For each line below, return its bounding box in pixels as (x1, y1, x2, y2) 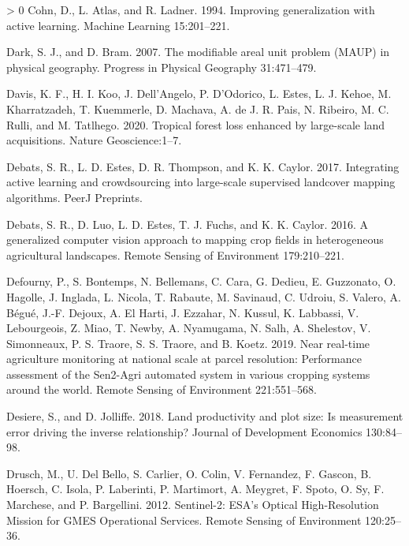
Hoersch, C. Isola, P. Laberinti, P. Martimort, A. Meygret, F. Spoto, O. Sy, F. (6, 481, 385, 497)
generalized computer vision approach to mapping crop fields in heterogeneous (6, 231, 384, 248)
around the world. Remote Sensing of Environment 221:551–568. (6, 381, 317, 398)
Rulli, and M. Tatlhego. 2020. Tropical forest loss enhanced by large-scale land (6, 116, 385, 133)
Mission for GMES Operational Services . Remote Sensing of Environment (6, 511, 362, 528)
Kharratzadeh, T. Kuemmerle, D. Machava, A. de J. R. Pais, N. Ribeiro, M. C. (6, 100, 389, 117)
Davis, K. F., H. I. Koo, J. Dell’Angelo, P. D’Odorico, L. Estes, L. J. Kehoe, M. (6, 85, 392, 102)
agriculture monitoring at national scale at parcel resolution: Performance (6, 350, 362, 367)
